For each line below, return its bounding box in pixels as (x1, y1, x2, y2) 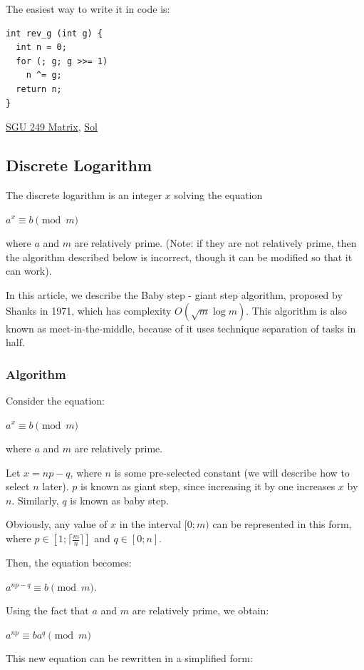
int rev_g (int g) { (6, 28, 103, 39)
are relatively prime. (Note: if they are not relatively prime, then (74, 235, 357, 250)
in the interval (119, 517, 182, 532)
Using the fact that (6, 603, 89, 618)
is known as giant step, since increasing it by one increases (80, 479, 336, 494)
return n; (16, 83, 62, 94)
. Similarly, (11, 492, 59, 507)
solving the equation (174, 187, 263, 202)
